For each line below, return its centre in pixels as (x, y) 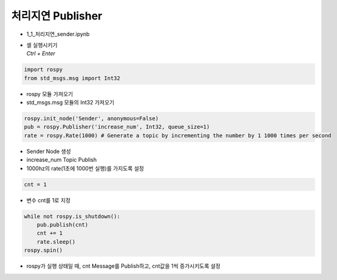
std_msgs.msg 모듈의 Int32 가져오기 (70, 103)
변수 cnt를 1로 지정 (49, 200)
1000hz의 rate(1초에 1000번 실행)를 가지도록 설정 (85, 168)
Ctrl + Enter (41, 53)
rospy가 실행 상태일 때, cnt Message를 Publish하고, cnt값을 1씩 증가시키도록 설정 (124, 266)
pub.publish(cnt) (63, 224)
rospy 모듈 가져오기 (50, 94)
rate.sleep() (56, 242)
